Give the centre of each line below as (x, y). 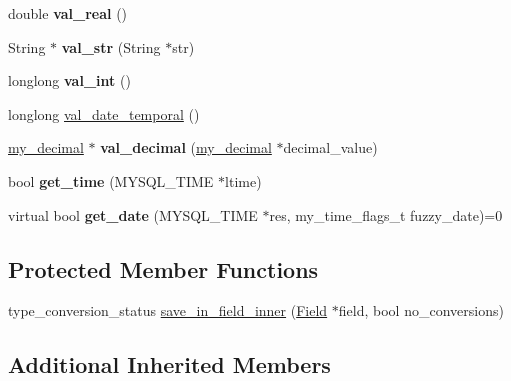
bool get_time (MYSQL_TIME (111, 180)
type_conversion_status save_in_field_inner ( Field (168, 310)
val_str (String (111, 46)
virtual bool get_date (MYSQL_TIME (133, 214)
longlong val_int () (69, 80)
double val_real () (68, 13)
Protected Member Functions (163, 268)
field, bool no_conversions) (421, 310)
